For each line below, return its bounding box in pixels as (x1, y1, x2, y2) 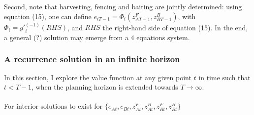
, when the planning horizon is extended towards (32, 82, 178, 92)
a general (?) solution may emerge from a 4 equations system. (4, 32, 190, 42)
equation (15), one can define (4, 11, 92, 21)
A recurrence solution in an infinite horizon (4, 53, 180, 65)
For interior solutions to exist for (4, 101, 103, 111)
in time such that (198, 72, 251, 82)
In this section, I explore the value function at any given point (4, 72, 191, 82)
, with (178, 11, 196, 21)
